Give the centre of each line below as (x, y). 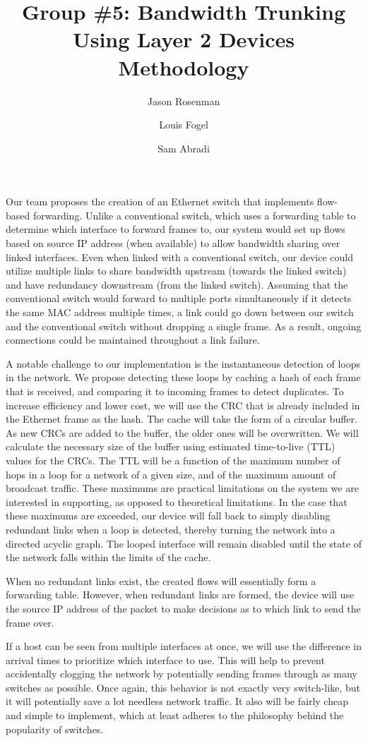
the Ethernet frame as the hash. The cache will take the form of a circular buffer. (182, 419)
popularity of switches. (55, 729)
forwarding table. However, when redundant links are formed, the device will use (180, 595)
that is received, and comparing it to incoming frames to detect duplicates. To (175, 391)
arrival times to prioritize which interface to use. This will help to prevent (165, 659)
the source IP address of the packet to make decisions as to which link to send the (183, 608)
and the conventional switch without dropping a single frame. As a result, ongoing (184, 326)
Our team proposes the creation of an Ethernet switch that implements (160, 201)
